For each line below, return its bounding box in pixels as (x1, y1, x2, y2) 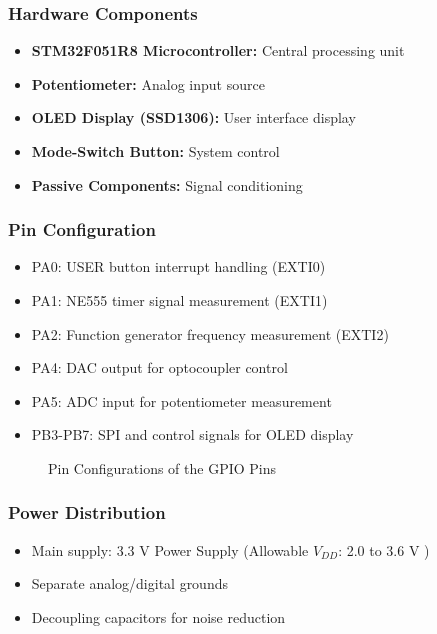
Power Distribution (8, 500, 166, 525)
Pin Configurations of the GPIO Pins (48, 457, 277, 478)
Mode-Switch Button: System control (31, 141, 280, 161)
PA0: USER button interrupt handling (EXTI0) (31, 256, 326, 277)
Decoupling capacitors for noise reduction (31, 606, 286, 627)
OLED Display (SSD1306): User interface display (31, 107, 356, 128)
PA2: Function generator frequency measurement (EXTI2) (31, 323, 389, 344)
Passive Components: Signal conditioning (31, 174, 303, 195)
